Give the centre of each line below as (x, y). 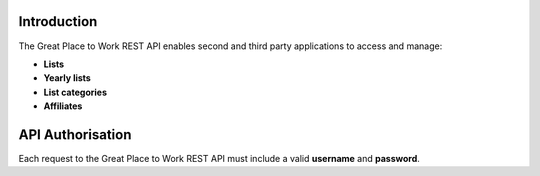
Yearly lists (67, 78)
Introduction (58, 21)
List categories (75, 92)
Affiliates (63, 106)
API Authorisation (75, 134)
